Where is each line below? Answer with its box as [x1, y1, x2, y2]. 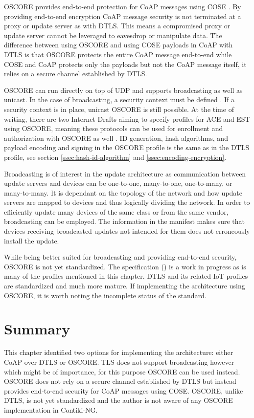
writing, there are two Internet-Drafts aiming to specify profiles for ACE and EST [4, 113, 250, 124]
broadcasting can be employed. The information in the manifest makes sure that [4, 216, 245, 226]
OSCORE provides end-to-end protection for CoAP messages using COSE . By [4, 1, 241, 11]
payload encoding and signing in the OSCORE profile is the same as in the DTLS [4, 142, 250, 153]
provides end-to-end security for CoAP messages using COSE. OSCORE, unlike [4, 385, 243, 396]
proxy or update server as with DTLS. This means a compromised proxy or [4, 21, 231, 31]
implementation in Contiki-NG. [4, 404, 98, 415]
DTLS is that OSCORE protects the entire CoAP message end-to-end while [4, 49, 232, 59]
